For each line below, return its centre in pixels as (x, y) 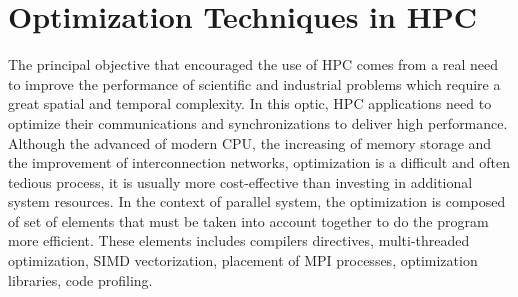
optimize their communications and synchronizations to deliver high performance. (258, 122)
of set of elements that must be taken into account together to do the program (248, 220)
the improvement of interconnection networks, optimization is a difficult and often (259, 162)
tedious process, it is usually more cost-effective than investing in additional (240, 181)
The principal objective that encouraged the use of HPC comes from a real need (253, 64)
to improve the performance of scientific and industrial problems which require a (254, 83)
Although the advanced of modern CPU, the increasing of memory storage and (250, 142)
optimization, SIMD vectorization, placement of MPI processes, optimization (243, 260)
